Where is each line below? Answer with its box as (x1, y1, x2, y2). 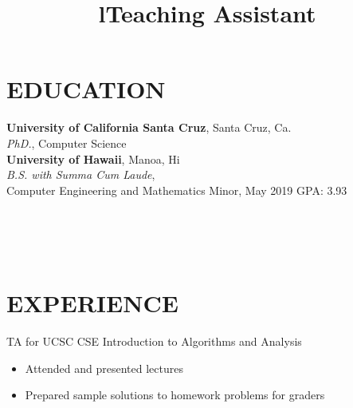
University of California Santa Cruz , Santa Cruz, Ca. (6, 119, 292, 136)
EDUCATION (6, 73, 166, 105)
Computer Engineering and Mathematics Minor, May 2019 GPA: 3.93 (6, 181, 347, 198)
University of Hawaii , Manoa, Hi (6, 150, 180, 167)
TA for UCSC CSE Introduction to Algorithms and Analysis (6, 333, 302, 350)
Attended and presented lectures (25, 359, 183, 376)
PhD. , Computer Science (6, 134, 127, 151)
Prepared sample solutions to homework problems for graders (25, 386, 325, 403)
